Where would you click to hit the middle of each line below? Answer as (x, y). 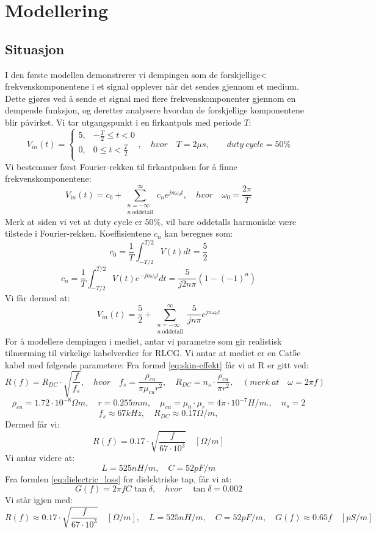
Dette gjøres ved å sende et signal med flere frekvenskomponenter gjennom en (150, 98)
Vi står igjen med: (39, 500)
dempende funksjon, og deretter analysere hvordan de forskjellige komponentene (155, 110)
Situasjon (35, 48)
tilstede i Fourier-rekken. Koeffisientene (78, 233)
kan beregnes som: (199, 233)
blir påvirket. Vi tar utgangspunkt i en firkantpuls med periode (123, 122)
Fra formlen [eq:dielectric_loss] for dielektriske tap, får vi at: (118, 478)
